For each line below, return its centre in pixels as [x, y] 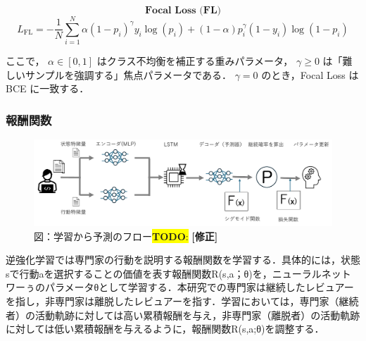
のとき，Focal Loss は [310, 74]
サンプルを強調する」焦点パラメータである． [128, 74]
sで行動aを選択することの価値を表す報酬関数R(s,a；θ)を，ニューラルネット [178, 273]
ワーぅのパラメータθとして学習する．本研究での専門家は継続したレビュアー [180, 287]
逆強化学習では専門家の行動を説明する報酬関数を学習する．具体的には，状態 [183, 260]
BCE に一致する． [48, 88]
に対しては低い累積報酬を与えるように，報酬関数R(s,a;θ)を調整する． [165, 329]
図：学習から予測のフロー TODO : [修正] [126, 236]
